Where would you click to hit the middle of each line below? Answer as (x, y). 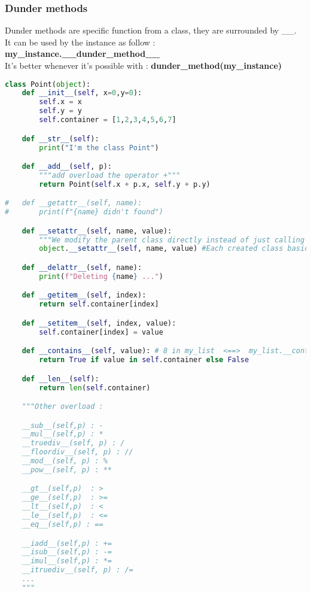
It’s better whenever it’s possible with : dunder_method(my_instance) (144, 65)
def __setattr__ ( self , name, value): (97, 231)
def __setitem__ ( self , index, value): (99, 323)
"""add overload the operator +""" (110, 175)
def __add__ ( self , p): (67, 167)
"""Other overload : (62, 407)
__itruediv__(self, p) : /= (77, 570)
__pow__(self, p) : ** (67, 470)
